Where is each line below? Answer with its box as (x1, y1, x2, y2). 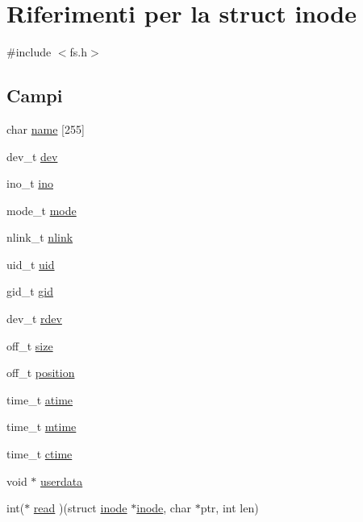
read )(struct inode (33, 499, 127, 516)
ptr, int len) (200, 499, 259, 516)
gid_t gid (6, 283, 53, 300)
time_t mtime (6, 418, 77, 435)
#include (6, 43, 52, 60)
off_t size (6, 337, 53, 354)
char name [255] (6, 120, 85, 137)
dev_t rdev (6, 310, 62, 327)
